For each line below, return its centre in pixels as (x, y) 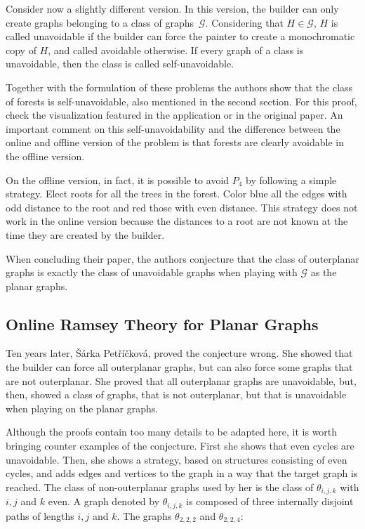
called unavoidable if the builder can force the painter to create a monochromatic (180, 36)
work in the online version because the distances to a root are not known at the (177, 221)
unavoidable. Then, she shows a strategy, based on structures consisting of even (177, 459)
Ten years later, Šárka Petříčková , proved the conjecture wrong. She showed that (179, 353)
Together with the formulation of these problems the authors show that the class (179, 87)
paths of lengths (40, 515)
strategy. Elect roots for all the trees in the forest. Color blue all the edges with (177, 194)
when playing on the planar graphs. (82, 408)
